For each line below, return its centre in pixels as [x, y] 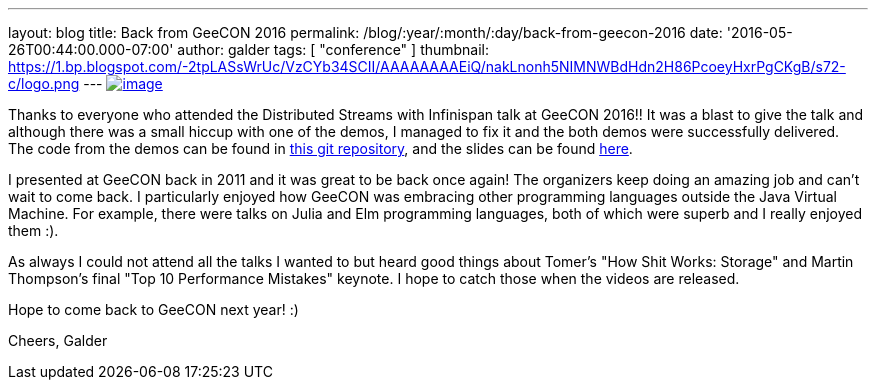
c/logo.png [44, 83]
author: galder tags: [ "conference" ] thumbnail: [333, 49]
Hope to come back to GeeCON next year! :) [153, 309]
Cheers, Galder [58, 340]
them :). [33, 230]
